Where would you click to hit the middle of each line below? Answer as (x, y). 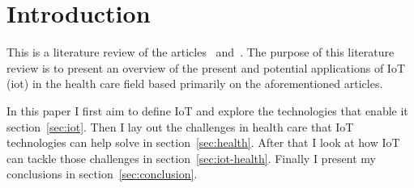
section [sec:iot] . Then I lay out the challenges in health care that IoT (180, 126)
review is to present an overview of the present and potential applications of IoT (206, 67)
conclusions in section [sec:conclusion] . (102, 174)
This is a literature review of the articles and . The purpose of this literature (201, 52)
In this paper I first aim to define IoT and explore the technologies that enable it (207, 110)
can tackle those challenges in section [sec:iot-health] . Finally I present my (191, 158)
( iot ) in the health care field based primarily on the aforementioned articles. (195, 84)
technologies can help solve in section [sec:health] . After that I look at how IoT (203, 142)
